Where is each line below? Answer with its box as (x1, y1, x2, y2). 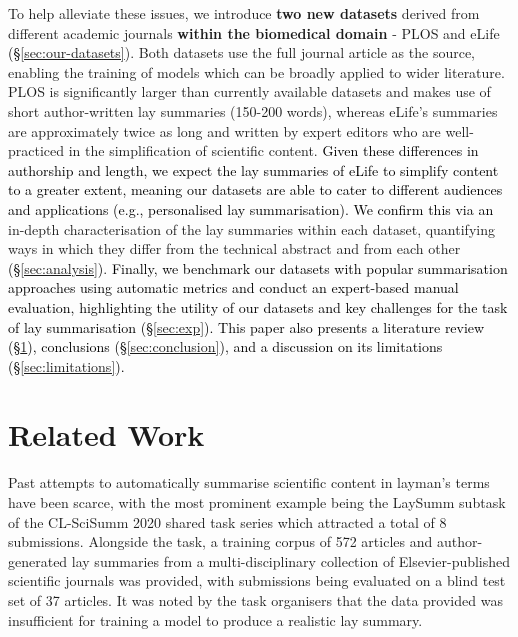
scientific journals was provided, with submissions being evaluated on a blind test (8, 570, 506, 591)
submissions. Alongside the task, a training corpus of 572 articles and (8, 531, 433, 552)
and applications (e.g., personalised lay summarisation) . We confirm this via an (8, 198, 494, 219)
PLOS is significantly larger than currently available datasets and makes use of (8, 81, 491, 102)
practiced (8, 140, 65, 161)
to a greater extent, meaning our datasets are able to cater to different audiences (8, 179, 503, 200)
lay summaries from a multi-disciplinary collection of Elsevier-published (71, 550, 511, 571)
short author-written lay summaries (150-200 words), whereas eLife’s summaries (8, 100, 498, 121)
